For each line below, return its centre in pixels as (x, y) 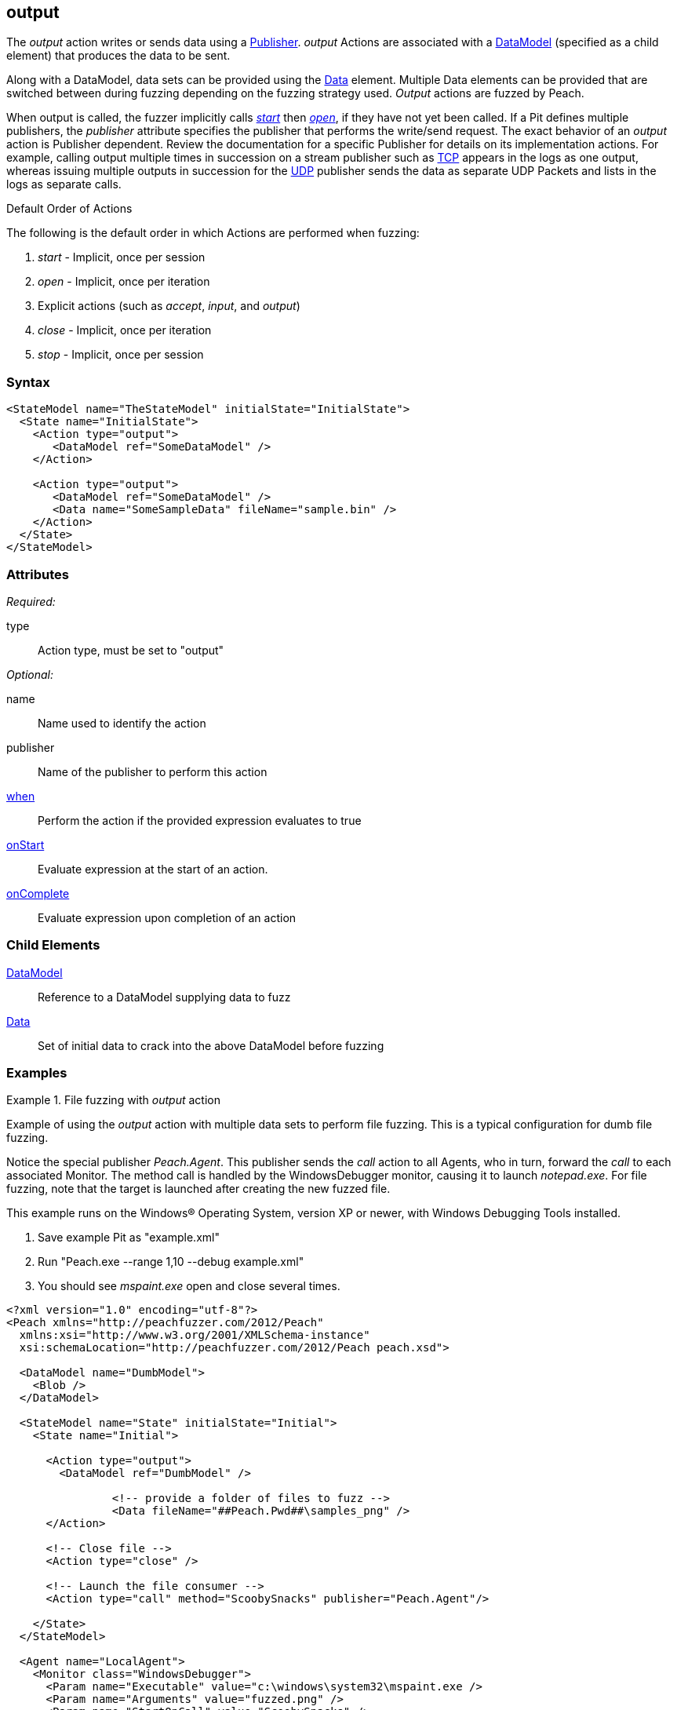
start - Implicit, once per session (122, 257)
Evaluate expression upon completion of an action (167, 917)
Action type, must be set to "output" (131, 650)
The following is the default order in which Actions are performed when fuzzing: (213, 233)
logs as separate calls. (64, 184)
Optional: (30, 674)
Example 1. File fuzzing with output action (113, 1100)
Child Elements (53, 945)
